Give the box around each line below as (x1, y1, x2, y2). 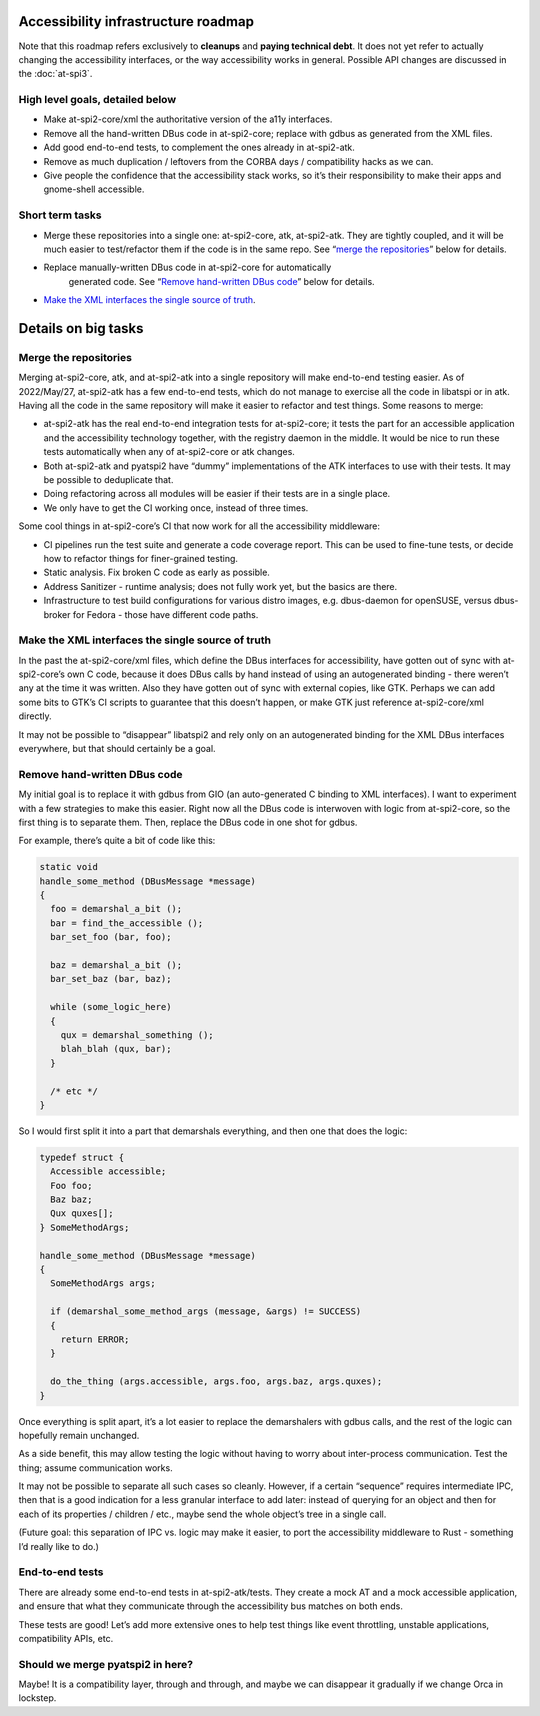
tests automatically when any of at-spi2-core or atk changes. (43, 446, 295, 458)
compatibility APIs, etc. (18, 1632, 114, 1644)
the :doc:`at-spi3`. (18, 68, 93, 80)
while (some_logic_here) (50, 1001, 172, 1013)
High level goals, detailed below (18, 93, 177, 107)
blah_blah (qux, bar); (60, 1043, 172, 1055)
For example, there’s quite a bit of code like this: (18, 835, 216, 847)
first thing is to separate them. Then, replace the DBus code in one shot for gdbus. (18, 816, 358, 828)
